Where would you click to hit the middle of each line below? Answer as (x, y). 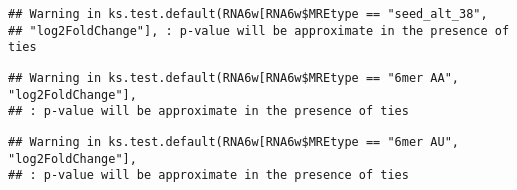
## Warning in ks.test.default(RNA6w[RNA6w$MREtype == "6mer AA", (234, 77)
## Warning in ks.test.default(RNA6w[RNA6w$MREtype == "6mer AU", (234, 141)
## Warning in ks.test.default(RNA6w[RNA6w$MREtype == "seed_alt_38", (248, 14)
